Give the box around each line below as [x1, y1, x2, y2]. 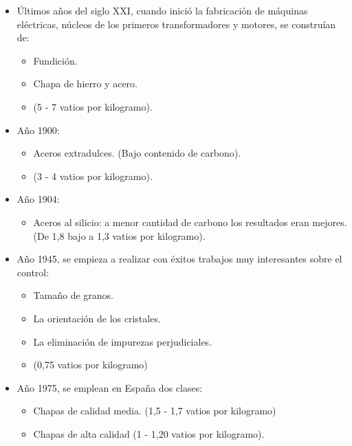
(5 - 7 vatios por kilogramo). [33, 99, 153, 113]
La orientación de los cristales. [33, 311, 161, 325]
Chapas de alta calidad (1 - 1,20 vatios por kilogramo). [33, 426, 265, 441]
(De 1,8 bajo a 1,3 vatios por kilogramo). [33, 228, 206, 243]
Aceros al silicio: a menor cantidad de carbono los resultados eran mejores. [33, 214, 347, 229]
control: [16, 265, 49, 279]
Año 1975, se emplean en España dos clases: [16, 380, 203, 394]
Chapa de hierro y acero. [33, 76, 137, 91]
